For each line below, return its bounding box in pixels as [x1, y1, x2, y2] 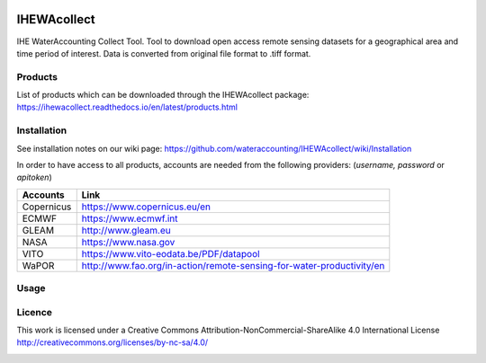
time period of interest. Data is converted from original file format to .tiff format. [16, 48, 311, 58]
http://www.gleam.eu [81, 224, 171, 236]
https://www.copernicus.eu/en [81, 200, 211, 213]
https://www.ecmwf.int [81, 212, 179, 225]
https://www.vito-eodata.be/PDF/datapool [81, 247, 260, 260]
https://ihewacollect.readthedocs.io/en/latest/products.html [16, 102, 238, 112]
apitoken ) [16, 172, 53, 183]
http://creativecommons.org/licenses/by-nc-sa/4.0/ [16, 337, 209, 348]
